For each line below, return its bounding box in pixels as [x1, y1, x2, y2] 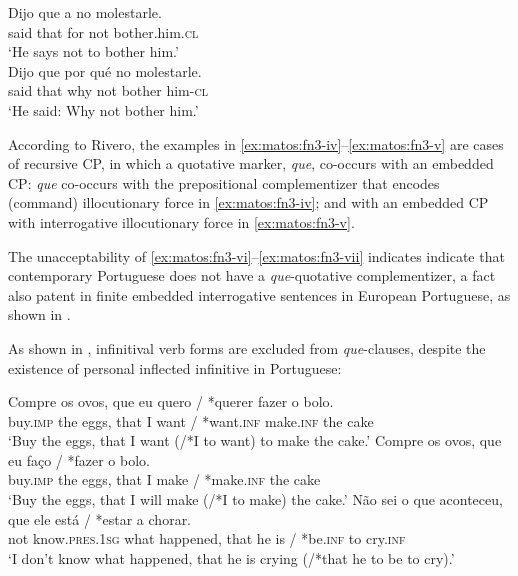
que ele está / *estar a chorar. [8, 508, 192, 529]
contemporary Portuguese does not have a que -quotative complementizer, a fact [8, 265, 496, 286]
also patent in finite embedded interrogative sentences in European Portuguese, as [8, 284, 511, 305]
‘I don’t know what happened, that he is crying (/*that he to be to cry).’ [8, 547, 455, 568]
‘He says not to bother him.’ [8, 41, 179, 62]
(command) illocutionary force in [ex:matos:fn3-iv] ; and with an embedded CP [8, 192, 489, 213]
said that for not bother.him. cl [8, 21, 199, 42]
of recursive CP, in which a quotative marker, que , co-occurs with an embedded [8, 153, 494, 174]
